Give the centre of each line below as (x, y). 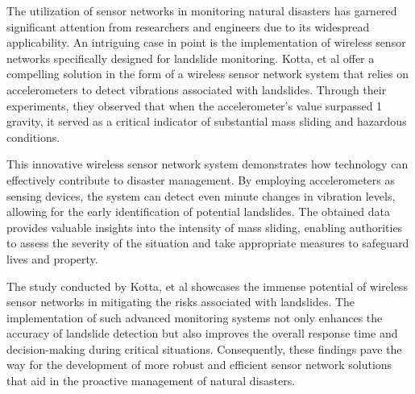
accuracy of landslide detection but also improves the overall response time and (202, 333)
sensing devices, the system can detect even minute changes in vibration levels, (201, 195)
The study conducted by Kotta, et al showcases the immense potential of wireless (207, 286)
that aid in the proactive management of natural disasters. (151, 381)
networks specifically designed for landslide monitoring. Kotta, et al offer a (191, 58)
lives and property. (52, 258)
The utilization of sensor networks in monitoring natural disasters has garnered (202, 10)
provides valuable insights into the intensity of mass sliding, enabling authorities (205, 227)
